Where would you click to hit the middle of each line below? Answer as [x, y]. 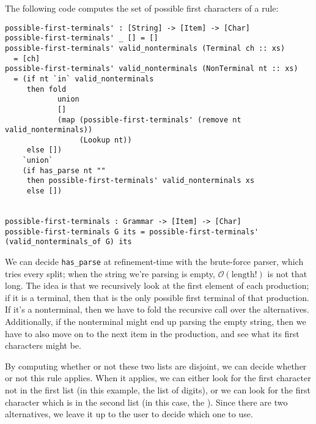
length [243, 274]
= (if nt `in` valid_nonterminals [84, 79]
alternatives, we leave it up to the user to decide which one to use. [129, 414]
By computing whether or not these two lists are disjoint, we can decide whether [156, 366]
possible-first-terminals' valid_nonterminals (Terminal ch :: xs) [145, 48]
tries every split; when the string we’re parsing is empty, [110, 273]
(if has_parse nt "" [64, 170]
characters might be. [43, 345]
